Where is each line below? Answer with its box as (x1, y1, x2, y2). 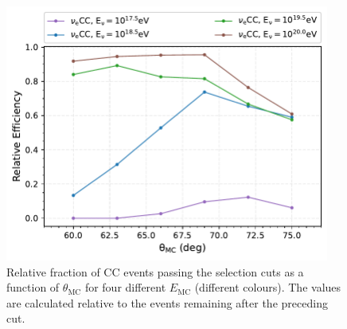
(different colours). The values (194, 279, 341, 296)
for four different (84, 279, 166, 296)
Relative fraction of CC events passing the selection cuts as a (6, 263, 304, 280)
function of (6, 279, 60, 296)
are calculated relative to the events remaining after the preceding (6, 294, 328, 311)
